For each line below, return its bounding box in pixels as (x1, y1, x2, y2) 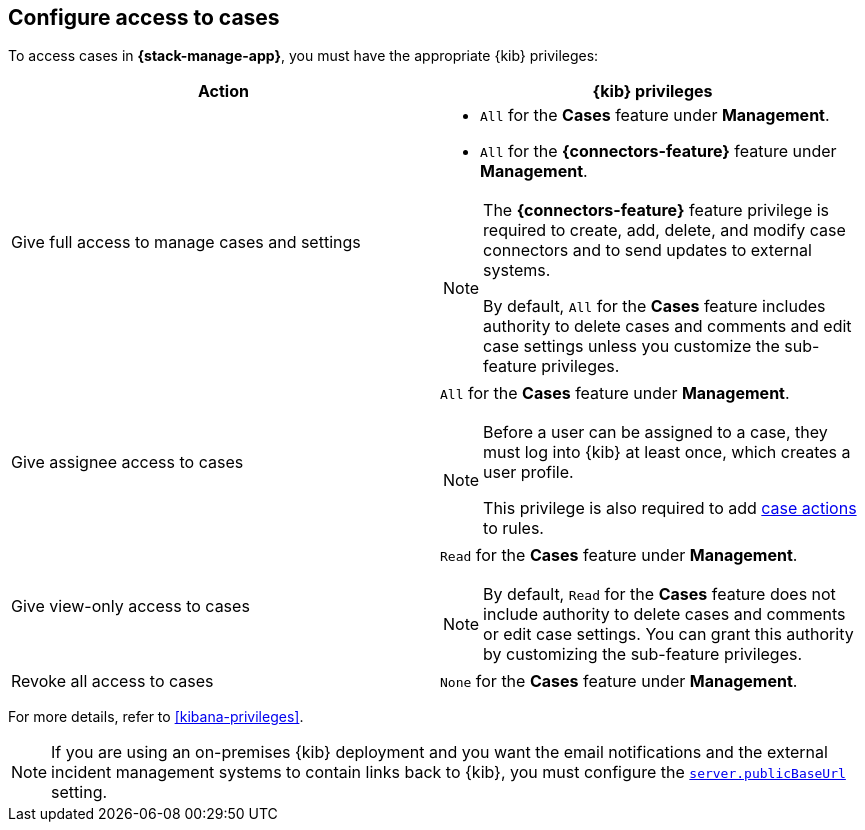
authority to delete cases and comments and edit (483, 316, 852, 337)
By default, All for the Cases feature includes (483, 296, 826, 317)
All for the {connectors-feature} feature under (480, 141, 837, 162)
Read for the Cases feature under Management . (440, 545, 798, 566)
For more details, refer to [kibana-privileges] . (8, 708, 304, 726)
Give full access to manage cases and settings (11, 232, 361, 253)
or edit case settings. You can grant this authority (483, 624, 854, 645)
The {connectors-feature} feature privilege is (483, 200, 830, 221)
